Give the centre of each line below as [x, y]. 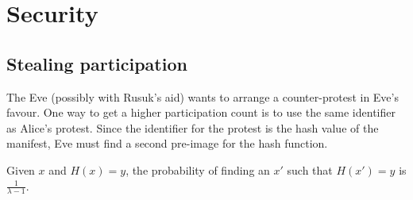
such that [310, 169]
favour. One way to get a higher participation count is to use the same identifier [201, 112]
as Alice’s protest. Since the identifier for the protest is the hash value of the [193, 127]
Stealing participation [97, 63]
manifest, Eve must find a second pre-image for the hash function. [167, 143]
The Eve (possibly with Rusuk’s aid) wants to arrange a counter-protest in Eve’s [203, 96]
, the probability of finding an [198, 169]
